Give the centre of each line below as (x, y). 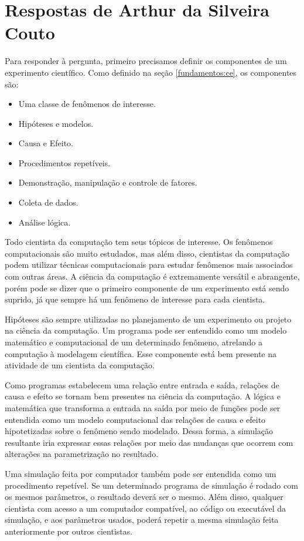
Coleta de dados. (48, 202)
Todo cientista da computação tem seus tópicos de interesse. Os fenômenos (139, 242)
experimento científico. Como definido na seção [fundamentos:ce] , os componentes (151, 72)
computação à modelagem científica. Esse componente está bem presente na (141, 353)
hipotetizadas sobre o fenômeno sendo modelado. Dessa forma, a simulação (139, 431)
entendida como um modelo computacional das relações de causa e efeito (135, 419)
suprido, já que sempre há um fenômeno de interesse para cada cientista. (135, 299)
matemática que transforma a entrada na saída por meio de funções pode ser (143, 407)
